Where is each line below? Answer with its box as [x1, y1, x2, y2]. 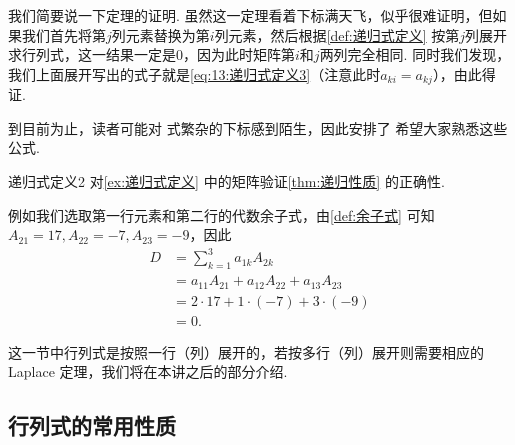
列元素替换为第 [111, 24, 210, 45]
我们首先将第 [21, 24, 106, 45]
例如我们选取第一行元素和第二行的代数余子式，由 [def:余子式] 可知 [8, 204, 435, 225]
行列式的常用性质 [8, 410, 176, 441]
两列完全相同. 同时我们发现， [319, 44, 511, 65]
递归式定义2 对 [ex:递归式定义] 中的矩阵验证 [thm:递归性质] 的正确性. [8, 171, 445, 192]
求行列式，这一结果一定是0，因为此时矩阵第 [8, 44, 295, 65]
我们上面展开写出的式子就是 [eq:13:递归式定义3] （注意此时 [8, 63, 381, 84]
